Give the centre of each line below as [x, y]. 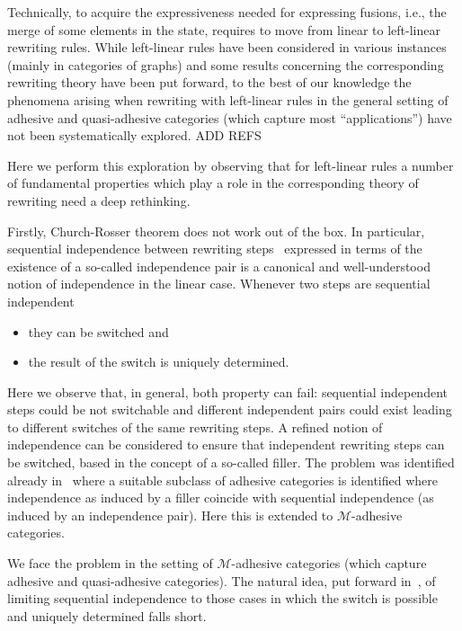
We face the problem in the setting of [110, 563]
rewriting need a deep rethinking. [99, 200]
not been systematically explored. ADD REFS [134, 135]
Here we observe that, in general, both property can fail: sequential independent [227, 391]
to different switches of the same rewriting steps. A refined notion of [195, 427]
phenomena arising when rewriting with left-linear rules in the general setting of [228, 99]
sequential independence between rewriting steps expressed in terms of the [215, 249]
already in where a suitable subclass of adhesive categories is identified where [223, 480]
